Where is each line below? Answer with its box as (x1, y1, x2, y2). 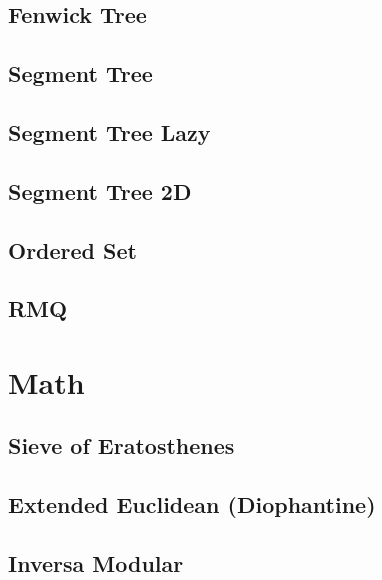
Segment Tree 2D (8, 175, 192, 206)
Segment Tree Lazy (8, 116, 211, 147)
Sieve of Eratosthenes (8, 430, 235, 461)
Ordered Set (8, 234, 137, 265)
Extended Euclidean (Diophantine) (8, 489, 376, 520)
